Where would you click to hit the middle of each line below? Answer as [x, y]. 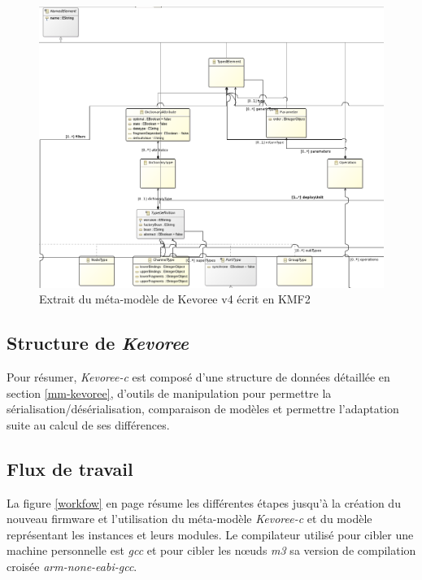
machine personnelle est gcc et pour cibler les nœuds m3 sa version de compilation [211, 550]
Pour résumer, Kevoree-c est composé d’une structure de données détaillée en [198, 377]
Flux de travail [70, 468]
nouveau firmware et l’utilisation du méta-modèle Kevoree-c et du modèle [189, 519]
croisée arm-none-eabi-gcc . [72, 567]
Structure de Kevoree [98, 343]
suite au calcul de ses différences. [88, 424]
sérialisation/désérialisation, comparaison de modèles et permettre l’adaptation [203, 409]
